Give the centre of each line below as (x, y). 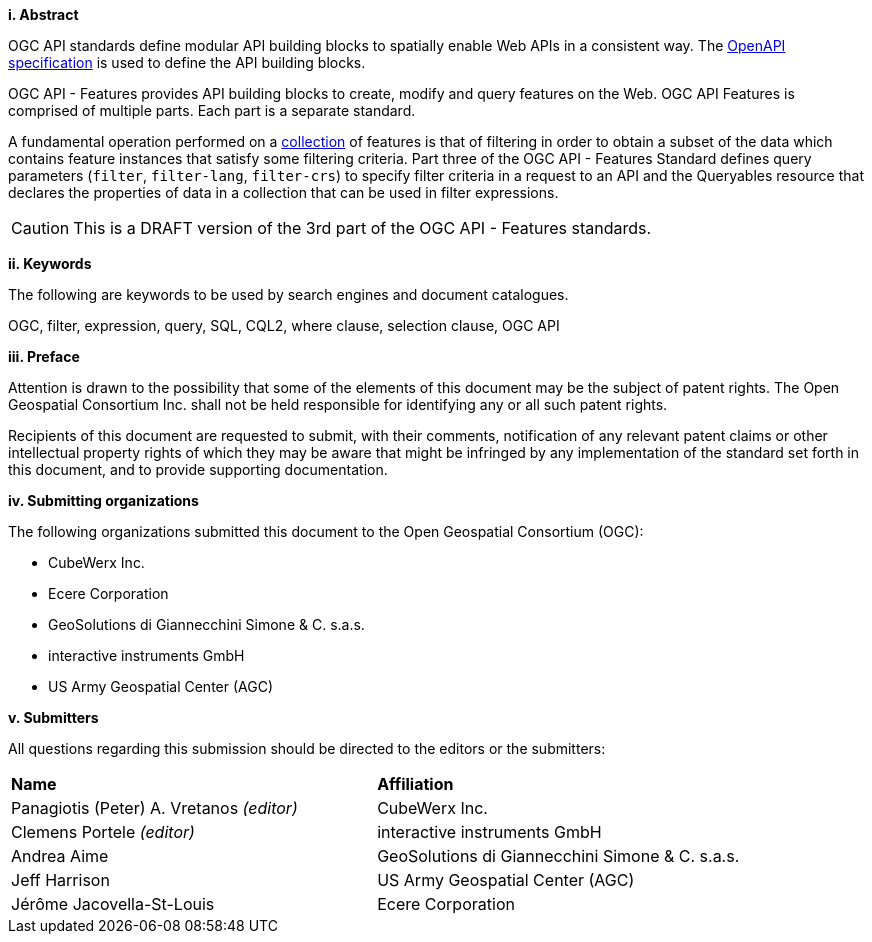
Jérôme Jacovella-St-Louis (113, 904)
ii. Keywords (50, 263)
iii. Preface (44, 356)
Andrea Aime (60, 856)
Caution (40, 228)
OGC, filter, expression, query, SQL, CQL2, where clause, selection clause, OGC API (284, 325)
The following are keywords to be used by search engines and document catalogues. (288, 294)
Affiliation (415, 784)
